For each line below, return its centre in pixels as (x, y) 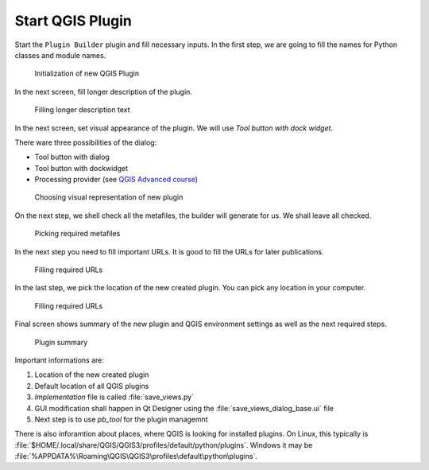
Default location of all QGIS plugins (92, 386)
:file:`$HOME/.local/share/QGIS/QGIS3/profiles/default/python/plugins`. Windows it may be (164, 445)
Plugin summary (61, 342)
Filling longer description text (82, 110)
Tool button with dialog (72, 157)
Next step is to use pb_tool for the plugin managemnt (121, 419)
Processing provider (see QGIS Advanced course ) (116, 180)
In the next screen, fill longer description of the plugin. (103, 91)
